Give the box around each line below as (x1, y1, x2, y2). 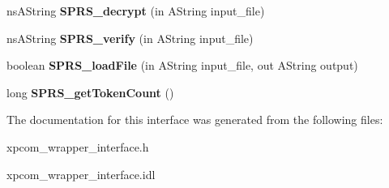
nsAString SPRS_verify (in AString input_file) (6, 29, 254, 46)
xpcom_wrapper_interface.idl (6, 165, 156, 182)
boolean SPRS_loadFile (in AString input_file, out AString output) (6, 57, 358, 74)
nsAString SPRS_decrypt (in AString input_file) (6, 2, 265, 19)
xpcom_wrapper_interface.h (6, 138, 149, 155)
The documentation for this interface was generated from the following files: (6, 111, 383, 128)
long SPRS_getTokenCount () (6, 83, 174, 100)
